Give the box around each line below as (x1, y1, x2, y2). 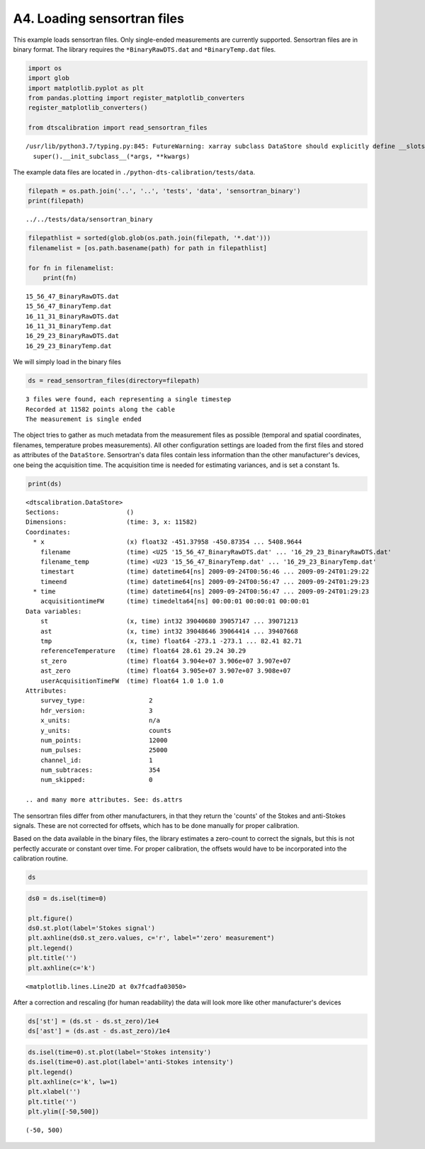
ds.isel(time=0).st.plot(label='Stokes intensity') (28, 1048, 212, 1056)
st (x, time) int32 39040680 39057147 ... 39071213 (40, 617, 299, 625)
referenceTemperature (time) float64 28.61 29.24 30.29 (40, 647, 246, 655)
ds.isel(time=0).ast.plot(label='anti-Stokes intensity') (28, 1058, 234, 1066)
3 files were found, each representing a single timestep (25, 396, 232, 403)
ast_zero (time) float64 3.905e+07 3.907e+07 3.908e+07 (40, 667, 291, 675)
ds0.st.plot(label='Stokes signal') (28, 924, 156, 932)
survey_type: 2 (40, 697, 153, 705)
